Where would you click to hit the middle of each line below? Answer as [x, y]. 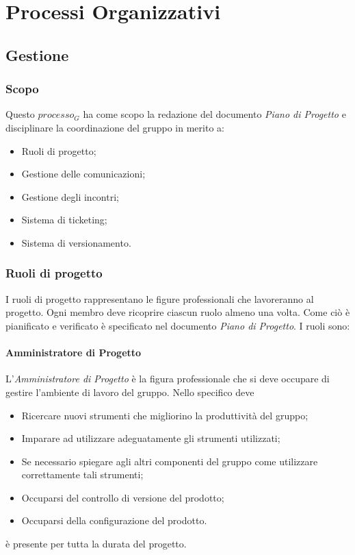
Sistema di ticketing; [64, 220]
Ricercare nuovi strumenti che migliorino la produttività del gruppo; [165, 415]
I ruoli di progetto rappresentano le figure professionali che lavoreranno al [160, 298]
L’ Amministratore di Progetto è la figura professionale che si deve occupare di [168, 379]
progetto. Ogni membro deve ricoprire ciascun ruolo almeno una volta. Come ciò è [178, 312]
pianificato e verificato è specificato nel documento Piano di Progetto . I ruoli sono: [178, 325]
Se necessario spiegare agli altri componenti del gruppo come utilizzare [170, 461]
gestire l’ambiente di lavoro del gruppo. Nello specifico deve [130, 392]
